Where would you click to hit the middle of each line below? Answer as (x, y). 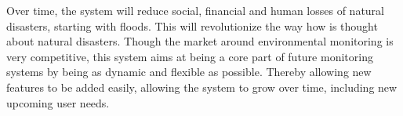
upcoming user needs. (58, 102)
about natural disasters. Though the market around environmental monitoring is (200, 41)
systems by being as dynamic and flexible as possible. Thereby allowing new (189, 72)
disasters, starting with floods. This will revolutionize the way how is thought (192, 25)
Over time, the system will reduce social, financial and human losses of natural (196, 10)
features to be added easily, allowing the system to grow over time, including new (202, 87)
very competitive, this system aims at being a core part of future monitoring (190, 56)
